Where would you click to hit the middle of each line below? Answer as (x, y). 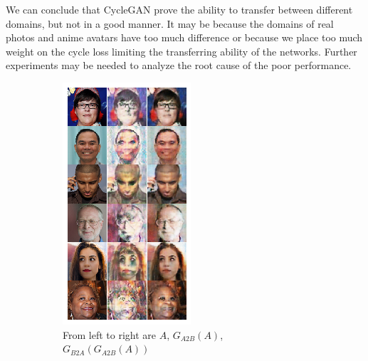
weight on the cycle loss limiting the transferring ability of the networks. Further (182, 51)
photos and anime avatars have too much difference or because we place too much (184, 37)
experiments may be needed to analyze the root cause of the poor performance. (179, 65)
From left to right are (109, 334)
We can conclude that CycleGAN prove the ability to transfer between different (179, 9)
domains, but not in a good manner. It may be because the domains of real (170, 23)
